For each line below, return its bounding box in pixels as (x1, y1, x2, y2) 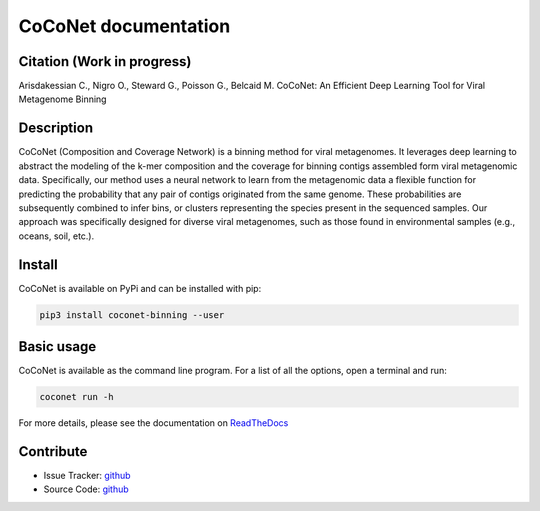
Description (18, 120, 94, 137)
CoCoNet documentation (18, 15, 231, 37)
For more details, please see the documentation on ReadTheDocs (18, 417, 289, 429)
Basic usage (18, 338, 97, 355)
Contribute (18, 443, 88, 460)
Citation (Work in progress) (18, 53, 192, 70)
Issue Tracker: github (43, 469, 131, 481)
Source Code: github (43, 483, 129, 495)
